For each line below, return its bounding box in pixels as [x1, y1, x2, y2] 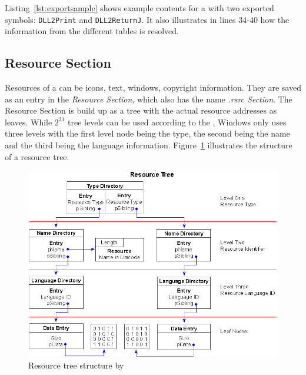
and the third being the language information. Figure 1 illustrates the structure [5, 139, 292, 151]
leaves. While [5, 115, 52, 128]
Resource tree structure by [28, 359, 124, 371]
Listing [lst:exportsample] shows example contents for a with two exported [5, 2, 274, 14]
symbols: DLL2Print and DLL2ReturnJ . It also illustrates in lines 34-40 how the [5, 13, 290, 25]
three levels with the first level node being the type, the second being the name [5, 127, 290, 140]
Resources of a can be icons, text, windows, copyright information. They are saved [5, 81, 301, 94]
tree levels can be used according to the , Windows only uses [68, 115, 287, 128]
